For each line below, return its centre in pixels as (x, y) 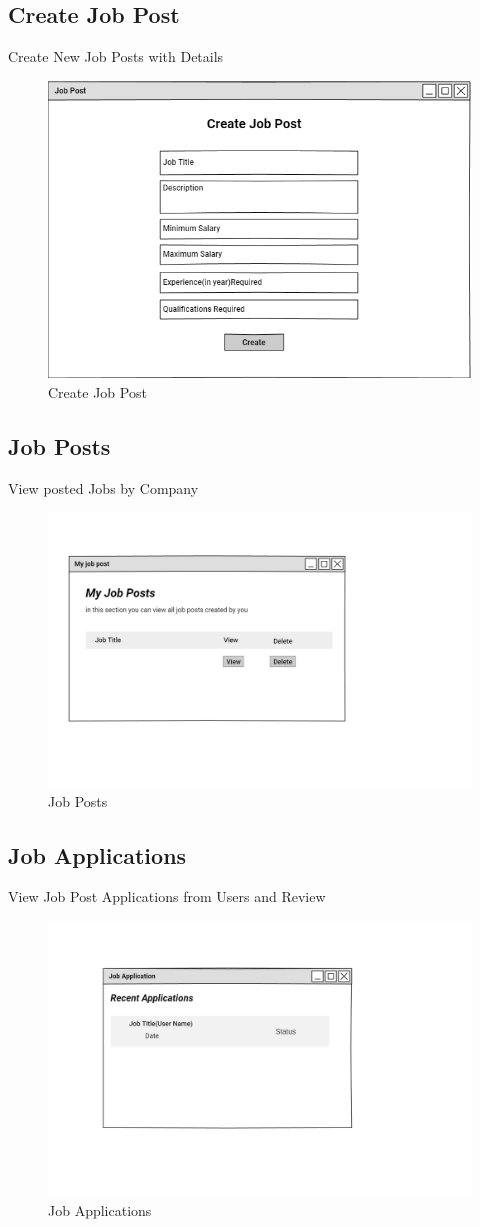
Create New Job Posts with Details (116, 56)
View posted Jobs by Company (103, 487)
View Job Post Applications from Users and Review (167, 896)
